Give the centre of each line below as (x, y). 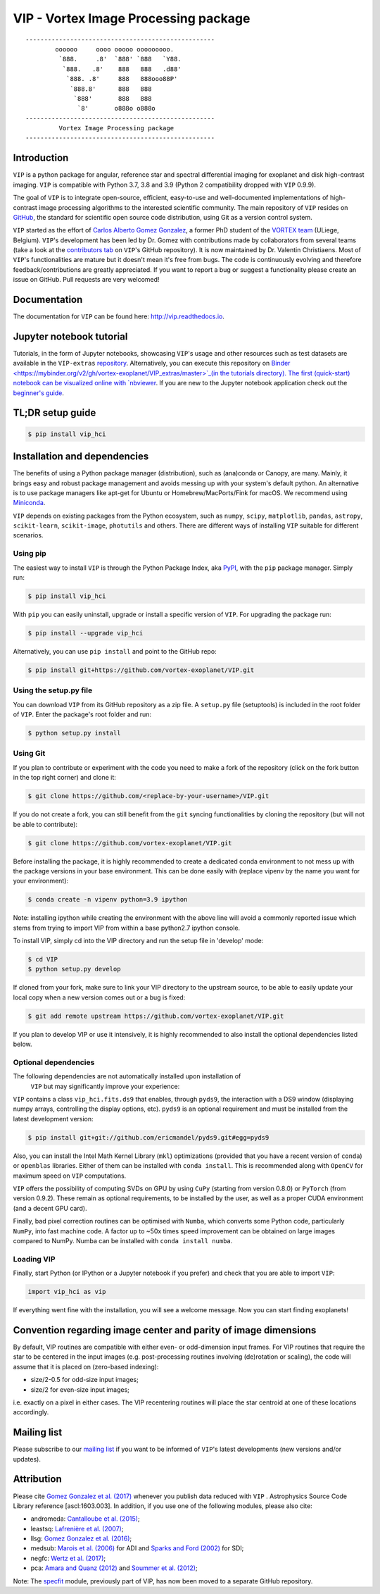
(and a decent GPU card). (50, 1208)
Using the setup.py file (53, 690)
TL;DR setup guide (55, 413)
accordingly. (31, 1412)
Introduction (41, 158)
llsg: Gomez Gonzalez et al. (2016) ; (81, 1538)
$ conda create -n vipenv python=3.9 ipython (108, 899)
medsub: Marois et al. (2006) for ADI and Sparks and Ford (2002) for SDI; (137, 1548)
